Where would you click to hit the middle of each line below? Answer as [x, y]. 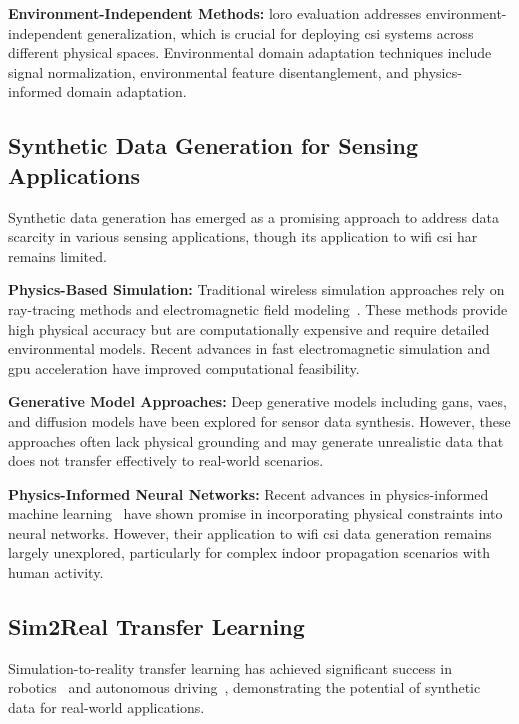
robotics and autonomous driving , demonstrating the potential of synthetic [244, 687]
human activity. [56, 572]
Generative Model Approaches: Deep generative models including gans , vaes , [257, 401]
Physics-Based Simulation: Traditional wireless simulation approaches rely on [256, 289]
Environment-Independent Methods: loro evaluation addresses [215, 13]
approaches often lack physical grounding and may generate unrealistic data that [256, 440]
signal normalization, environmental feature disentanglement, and [208, 71]
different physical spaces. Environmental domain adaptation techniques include [250, 52]
